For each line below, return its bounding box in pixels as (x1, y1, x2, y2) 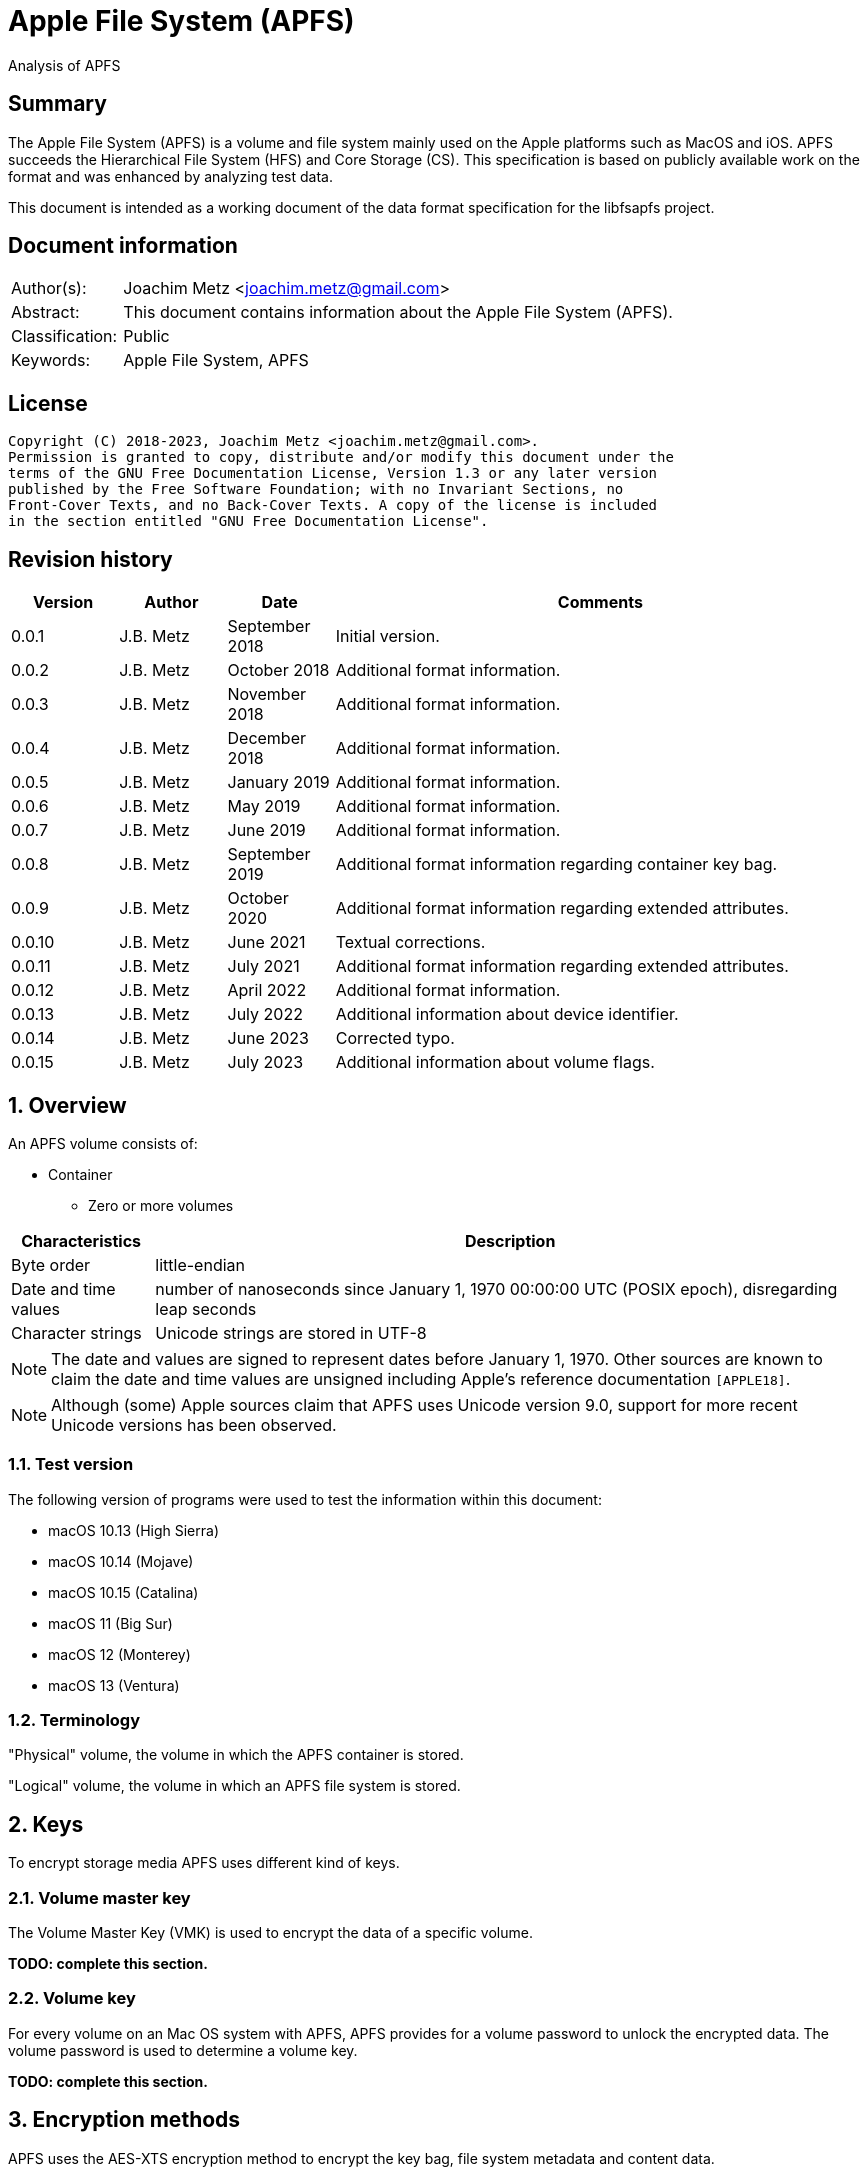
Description (464, 1230, 556, 1251)
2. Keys (8, 1811, 84, 1837)
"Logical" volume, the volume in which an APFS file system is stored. (8, 1777, 461, 1795)
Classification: (11, 326, 118, 347)
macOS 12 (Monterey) (48, 1645, 191, 1663)
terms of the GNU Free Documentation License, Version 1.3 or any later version (8, 465, 658, 482)
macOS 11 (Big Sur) (48, 1614, 173, 1632)
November (227, 684, 307, 705)
